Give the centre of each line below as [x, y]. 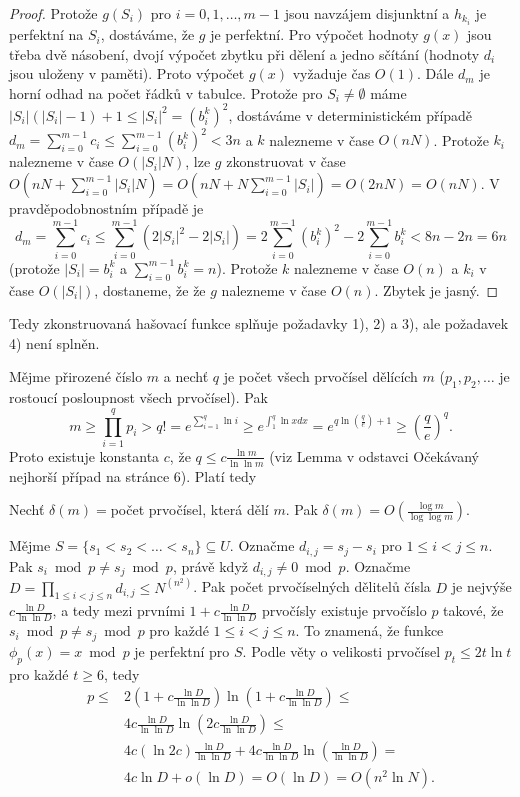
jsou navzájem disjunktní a [367, 13]
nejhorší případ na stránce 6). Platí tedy [133, 475]
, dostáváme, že [147, 34]
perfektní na [46, 34]
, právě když [210, 565]
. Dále [435, 73]
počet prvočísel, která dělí [189, 509]
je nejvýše [481, 586]
